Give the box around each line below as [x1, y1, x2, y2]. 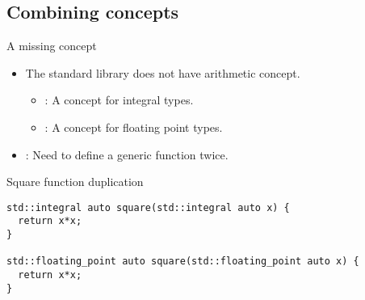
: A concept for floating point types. [44, 118, 223, 135]
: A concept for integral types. [44, 91, 194, 108]
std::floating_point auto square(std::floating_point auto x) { [6, 256, 359, 268]
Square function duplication [6, 173, 144, 190]
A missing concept [6, 37, 97, 54]
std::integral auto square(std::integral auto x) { [6, 201, 290, 213]
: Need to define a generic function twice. [25, 146, 229, 163]
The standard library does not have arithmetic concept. [25, 64, 300, 81]
